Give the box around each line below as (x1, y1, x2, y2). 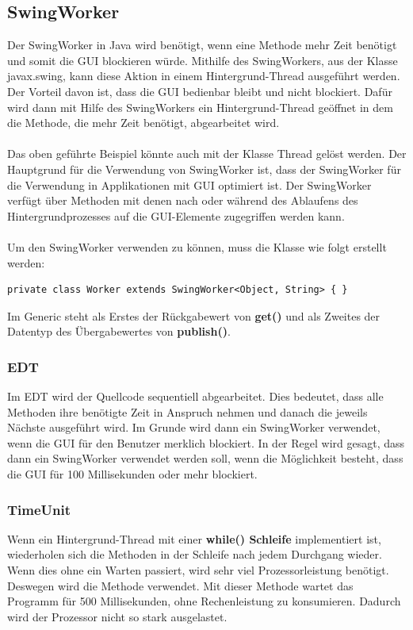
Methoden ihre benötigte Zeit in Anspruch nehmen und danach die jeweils (7, 403, 368, 420)
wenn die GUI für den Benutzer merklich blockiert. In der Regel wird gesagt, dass (7, 434, 405, 451)
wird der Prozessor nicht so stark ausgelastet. (7, 608, 228, 624)
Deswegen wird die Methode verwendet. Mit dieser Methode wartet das (7, 577, 354, 594)
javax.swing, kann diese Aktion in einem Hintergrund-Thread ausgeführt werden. (7, 67, 400, 84)
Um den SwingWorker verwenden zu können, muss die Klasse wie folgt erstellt (7, 238, 387, 255)
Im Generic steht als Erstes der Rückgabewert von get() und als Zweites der (7, 307, 380, 324)
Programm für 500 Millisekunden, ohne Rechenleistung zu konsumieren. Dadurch (7, 593, 401, 609)
